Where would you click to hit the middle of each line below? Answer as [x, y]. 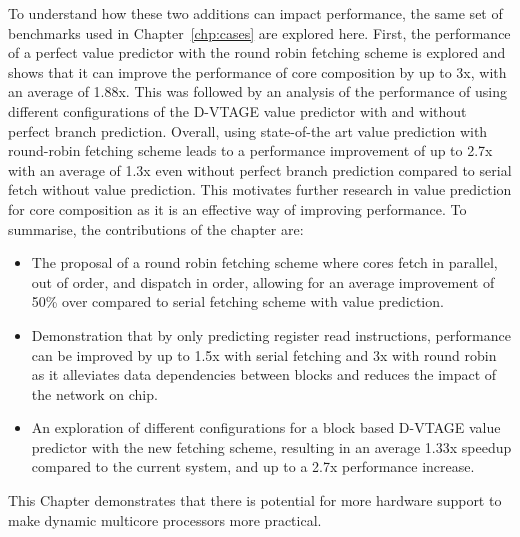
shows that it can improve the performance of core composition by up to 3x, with [257, 71]
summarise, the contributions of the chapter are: [156, 228]
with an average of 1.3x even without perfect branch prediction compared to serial [260, 169]
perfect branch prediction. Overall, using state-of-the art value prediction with [248, 130]
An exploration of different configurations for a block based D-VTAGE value [266, 427]
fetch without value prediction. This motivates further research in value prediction [260, 189]
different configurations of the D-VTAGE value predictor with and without [237, 110]
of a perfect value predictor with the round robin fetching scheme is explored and [257, 52]
